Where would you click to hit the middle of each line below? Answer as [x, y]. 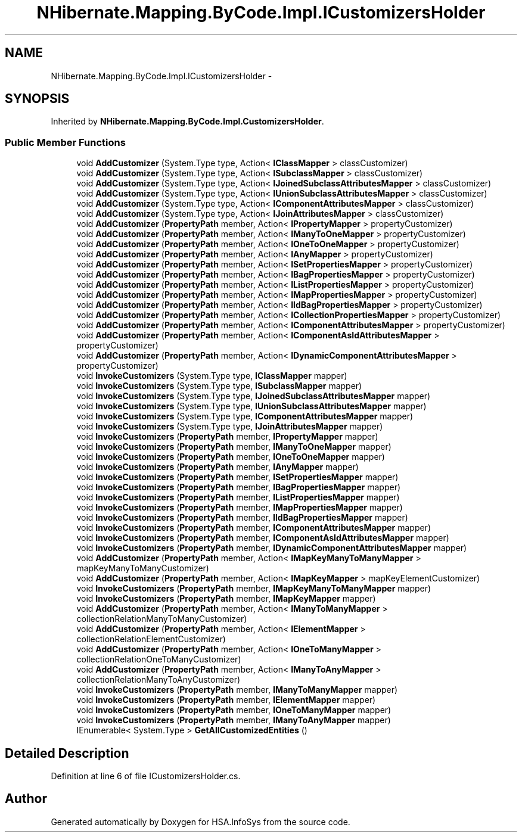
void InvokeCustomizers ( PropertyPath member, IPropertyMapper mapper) [227, 437]
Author [26, 799]
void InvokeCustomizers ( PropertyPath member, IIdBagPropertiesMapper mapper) [242, 518]
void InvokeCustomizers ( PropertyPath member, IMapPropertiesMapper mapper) [240, 508]
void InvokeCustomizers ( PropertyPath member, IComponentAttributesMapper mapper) [254, 528]
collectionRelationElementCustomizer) [151, 639]
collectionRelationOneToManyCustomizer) [159, 659]
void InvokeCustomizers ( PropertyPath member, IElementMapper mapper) [226, 700]
